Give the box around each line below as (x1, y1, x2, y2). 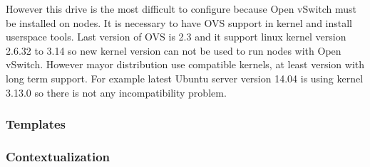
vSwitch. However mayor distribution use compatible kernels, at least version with (6, 57, 365, 72)
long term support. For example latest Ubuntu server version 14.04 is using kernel (6, 70, 364, 85)
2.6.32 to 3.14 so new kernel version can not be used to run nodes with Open (6, 43, 341, 58)
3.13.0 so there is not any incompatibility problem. (6, 85, 227, 99)
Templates (6, 115, 66, 133)
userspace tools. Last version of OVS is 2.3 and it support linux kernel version (6, 29, 346, 44)
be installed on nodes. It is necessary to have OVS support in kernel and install (6, 15, 353, 30)
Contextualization (6, 147, 111, 165)
